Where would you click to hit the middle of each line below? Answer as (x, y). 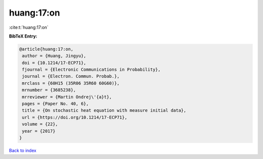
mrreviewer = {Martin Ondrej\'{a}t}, (67, 97)
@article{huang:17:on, (46, 49)
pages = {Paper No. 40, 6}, (56, 104)
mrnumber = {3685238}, (49, 90)
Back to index (23, 150)
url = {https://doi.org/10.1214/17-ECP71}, (75, 117)
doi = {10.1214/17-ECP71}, (54, 63)
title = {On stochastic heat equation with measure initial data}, (104, 110)
